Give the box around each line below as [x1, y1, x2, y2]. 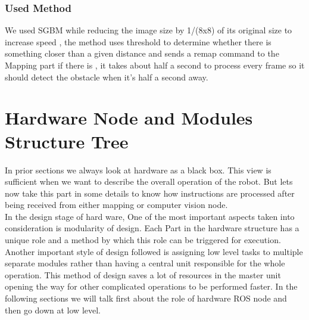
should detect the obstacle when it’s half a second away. [5, 70, 208, 83]
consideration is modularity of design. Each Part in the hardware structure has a [5, 222, 299, 234]
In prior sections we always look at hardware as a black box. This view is [5, 163, 271, 176]
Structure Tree [5, 129, 129, 153]
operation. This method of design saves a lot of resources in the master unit [5, 268, 281, 281]
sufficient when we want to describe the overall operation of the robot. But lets [5, 175, 293, 188]
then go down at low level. [5, 303, 101, 316]
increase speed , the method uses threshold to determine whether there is [5, 35, 271, 48]
